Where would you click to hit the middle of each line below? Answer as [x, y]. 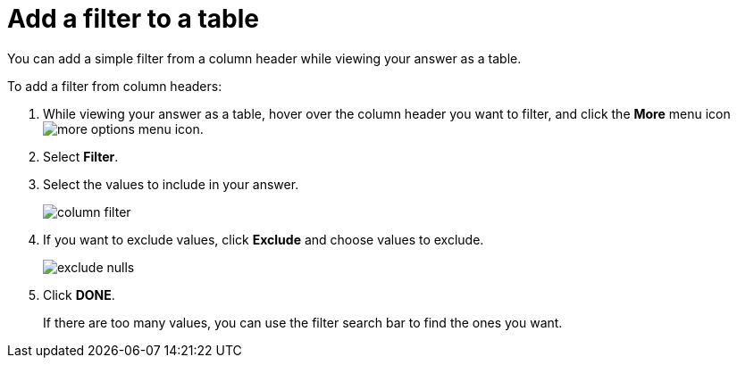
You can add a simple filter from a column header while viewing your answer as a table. [264, 58]
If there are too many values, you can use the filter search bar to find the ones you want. [303, 322]
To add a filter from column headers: [115, 86]
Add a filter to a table [133, 19]
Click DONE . [79, 294]
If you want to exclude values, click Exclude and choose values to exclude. [264, 239]
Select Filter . [81, 156]
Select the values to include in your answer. [171, 184]
